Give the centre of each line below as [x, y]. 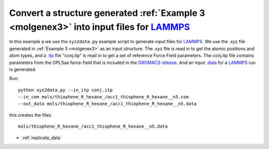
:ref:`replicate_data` [42, 138]
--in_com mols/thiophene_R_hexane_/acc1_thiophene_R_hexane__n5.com [103, 97]
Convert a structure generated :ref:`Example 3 [107, 13]
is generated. [23, 69]
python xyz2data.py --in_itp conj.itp [66, 90]
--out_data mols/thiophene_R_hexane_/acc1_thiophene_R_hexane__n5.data [107, 104]
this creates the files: [31, 115]
